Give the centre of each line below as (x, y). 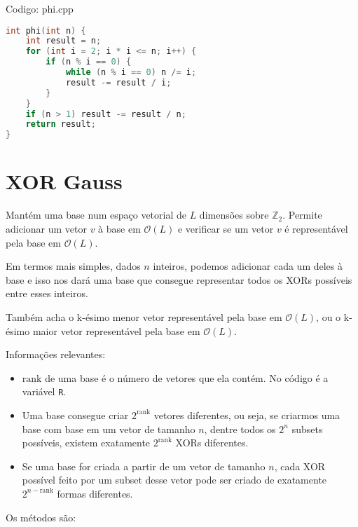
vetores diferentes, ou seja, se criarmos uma (247, 415)
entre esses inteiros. (47, 293)
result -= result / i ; (118, 82)
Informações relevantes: (56, 354)
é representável (316, 228)
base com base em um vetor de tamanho (109, 429)
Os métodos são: (41, 517)
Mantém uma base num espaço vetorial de (96, 215)
